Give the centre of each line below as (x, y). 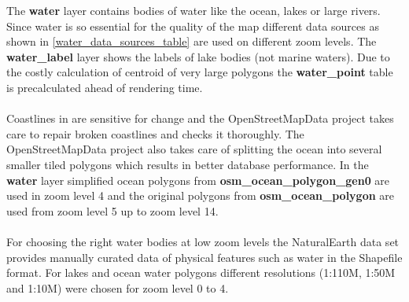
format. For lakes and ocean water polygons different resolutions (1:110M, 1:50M (201, 273)
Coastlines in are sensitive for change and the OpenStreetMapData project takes (200, 118)
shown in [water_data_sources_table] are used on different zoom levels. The (192, 41)
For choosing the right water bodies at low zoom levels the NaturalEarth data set (203, 241)
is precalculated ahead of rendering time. (105, 87)
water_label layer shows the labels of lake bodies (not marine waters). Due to (198, 56)
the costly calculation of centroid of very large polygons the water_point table (200, 72)
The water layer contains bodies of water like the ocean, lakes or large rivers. (193, 10)
